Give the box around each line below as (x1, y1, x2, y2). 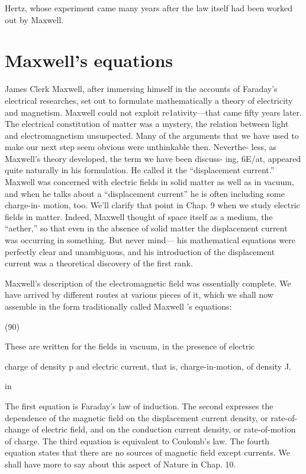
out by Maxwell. (5, 13, 64, 26)
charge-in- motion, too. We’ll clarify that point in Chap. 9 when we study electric (5, 199, 300, 211)
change (5, 423, 30, 435)
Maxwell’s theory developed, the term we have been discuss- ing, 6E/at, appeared (5, 152, 301, 164)
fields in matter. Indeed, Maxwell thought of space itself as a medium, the (5, 210, 273, 222)
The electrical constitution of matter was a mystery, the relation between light (5, 117, 289, 130)
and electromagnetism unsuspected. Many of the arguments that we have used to (5, 129, 299, 141)
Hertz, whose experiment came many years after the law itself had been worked (5, 2, 293, 14)
